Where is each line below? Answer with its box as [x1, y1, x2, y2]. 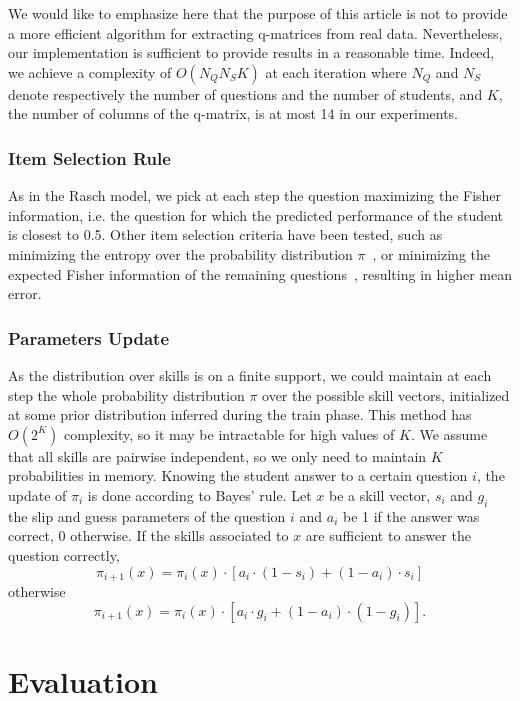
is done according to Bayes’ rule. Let [87, 484, 312, 505]
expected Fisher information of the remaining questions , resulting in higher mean [8, 263, 512, 284]
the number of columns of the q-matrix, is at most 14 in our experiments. [8, 103, 459, 124]
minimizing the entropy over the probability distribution [8, 243, 353, 264]
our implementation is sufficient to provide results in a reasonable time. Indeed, [8, 42, 495, 63]
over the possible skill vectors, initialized [262, 384, 510, 405]
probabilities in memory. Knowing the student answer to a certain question [8, 465, 468, 486]
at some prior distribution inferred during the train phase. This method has [8, 404, 472, 425]
